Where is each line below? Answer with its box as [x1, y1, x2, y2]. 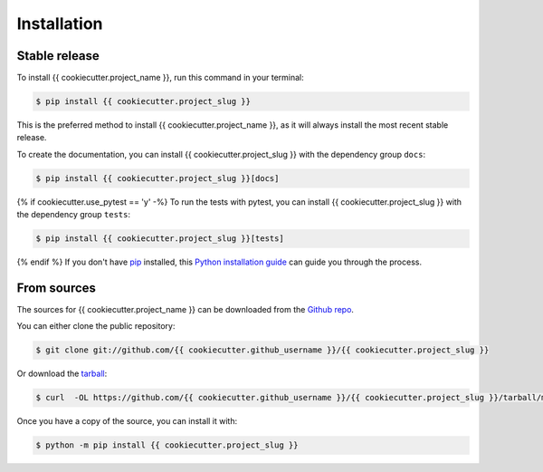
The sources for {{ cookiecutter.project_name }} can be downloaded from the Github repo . [16, 304, 355, 315]
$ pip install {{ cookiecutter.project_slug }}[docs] [35, 173, 280, 183]
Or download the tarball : [16, 368, 108, 380]
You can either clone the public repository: [16, 321, 176, 332]
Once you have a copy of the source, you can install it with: [16, 416, 238, 427]
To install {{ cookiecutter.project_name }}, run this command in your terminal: [16, 72, 305, 83]
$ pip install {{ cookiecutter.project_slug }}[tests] [35, 234, 284, 244]
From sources [16, 280, 97, 295]
